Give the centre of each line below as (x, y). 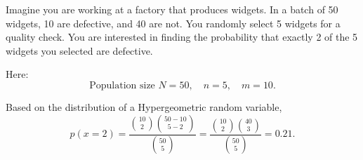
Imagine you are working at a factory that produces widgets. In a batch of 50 (172, 9)
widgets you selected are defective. (79, 50)
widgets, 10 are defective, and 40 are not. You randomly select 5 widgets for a (173, 23)
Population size (122, 85)
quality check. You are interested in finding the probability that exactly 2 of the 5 (182, 37)
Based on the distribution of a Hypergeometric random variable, (144, 106)
